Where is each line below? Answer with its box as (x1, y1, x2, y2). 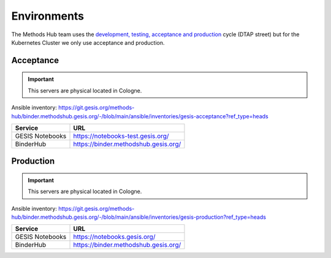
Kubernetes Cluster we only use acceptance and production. (11, 39, 165, 46)
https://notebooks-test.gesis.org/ (73, 132, 169, 140)
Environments (11, 9, 85, 23)
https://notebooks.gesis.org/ (73, 233, 156, 241)
